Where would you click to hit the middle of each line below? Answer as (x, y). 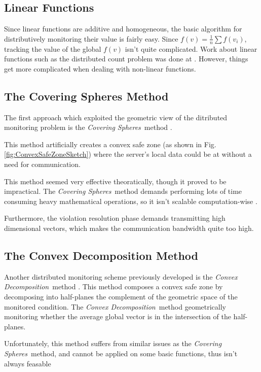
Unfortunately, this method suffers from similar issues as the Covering (113, 343)
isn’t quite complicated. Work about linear (191, 48)
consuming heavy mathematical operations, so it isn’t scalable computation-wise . (131, 201)
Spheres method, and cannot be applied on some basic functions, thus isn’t (121, 353)
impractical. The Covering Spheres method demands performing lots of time (123, 191)
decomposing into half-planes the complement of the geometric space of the (121, 296)
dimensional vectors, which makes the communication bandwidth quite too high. (129, 228)
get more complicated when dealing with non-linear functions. (100, 68)
